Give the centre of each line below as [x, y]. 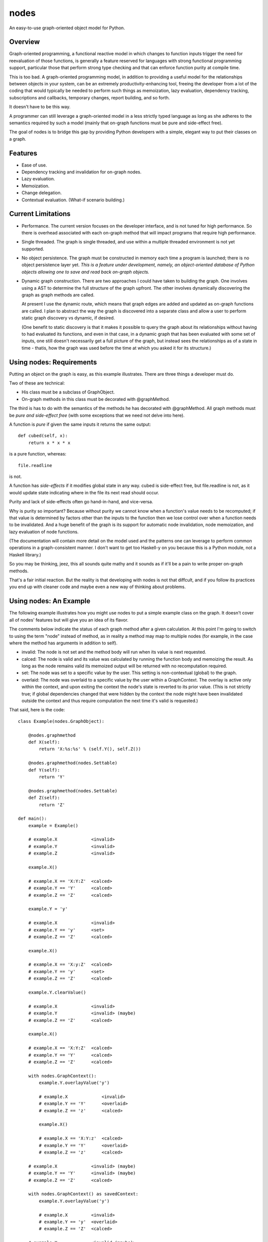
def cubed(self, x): [43, 436]
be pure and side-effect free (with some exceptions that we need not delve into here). [97, 415]
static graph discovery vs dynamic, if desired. [68, 318]
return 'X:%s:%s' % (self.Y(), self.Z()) [90, 749]
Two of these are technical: [37, 383]
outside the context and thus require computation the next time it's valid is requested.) [110, 701]
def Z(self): [44, 798]
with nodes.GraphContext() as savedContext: [83, 1194]
